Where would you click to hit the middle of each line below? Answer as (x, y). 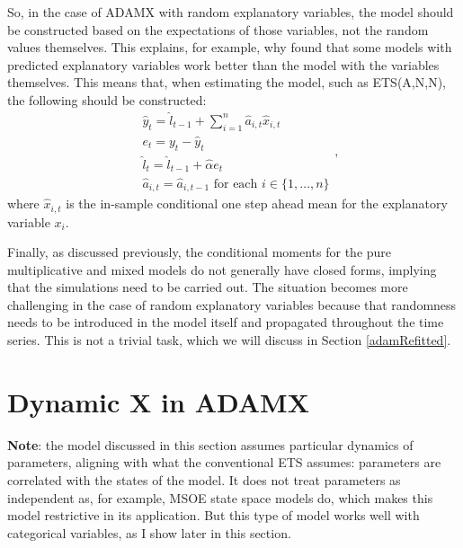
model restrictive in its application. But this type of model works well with (214, 515)
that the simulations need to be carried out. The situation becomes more (208, 287)
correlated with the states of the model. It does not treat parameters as (204, 479)
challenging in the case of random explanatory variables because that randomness (232, 304)
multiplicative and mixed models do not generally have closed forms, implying (222, 269)
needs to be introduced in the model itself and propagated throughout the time (226, 322)
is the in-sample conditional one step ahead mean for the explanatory (257, 203)
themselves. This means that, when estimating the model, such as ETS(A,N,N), (227, 82)
